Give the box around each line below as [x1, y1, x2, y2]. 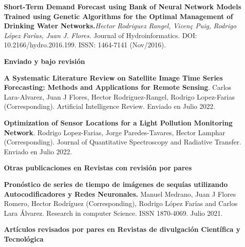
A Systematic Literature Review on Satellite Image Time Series [4, 72, 223, 82]
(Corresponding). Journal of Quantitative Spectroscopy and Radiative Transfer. [4, 137, 242, 147]
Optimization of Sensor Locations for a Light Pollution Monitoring [4, 117, 233, 127]
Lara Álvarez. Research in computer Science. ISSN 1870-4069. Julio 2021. [4, 207, 223, 218]
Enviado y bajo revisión [4, 56, 85, 66]
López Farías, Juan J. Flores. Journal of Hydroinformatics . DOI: [4, 30, 197, 40]
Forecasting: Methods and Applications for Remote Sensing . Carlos [4, 82, 231, 92]
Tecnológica [4, 233, 44, 244]
